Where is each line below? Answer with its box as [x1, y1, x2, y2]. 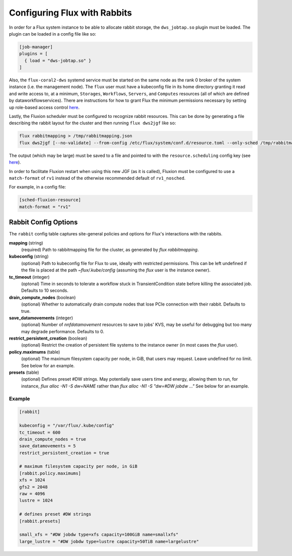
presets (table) [9, 369, 39, 375]
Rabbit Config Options [9, 218, 78, 227]
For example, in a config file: [9, 184, 66, 190]
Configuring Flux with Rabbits [9, 7, 132, 18]
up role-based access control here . [9, 104, 80, 110]
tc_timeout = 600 [19, 429, 61, 435]
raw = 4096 [19, 491, 45, 497]
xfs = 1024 [19, 478, 45, 483]
